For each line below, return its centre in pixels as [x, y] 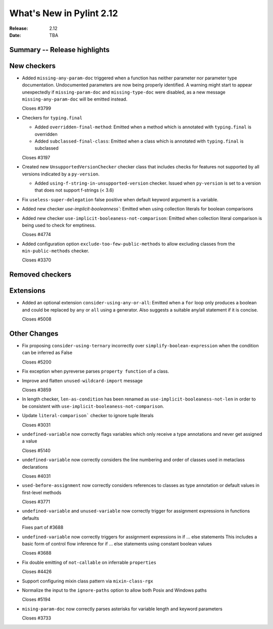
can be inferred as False [47, 353]
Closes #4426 [37, 572]
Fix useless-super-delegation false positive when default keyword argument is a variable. [120, 199]
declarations [35, 467]
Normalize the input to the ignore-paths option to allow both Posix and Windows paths [115, 590]
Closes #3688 [37, 553]
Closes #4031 [36, 476]
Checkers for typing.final [52, 118]
